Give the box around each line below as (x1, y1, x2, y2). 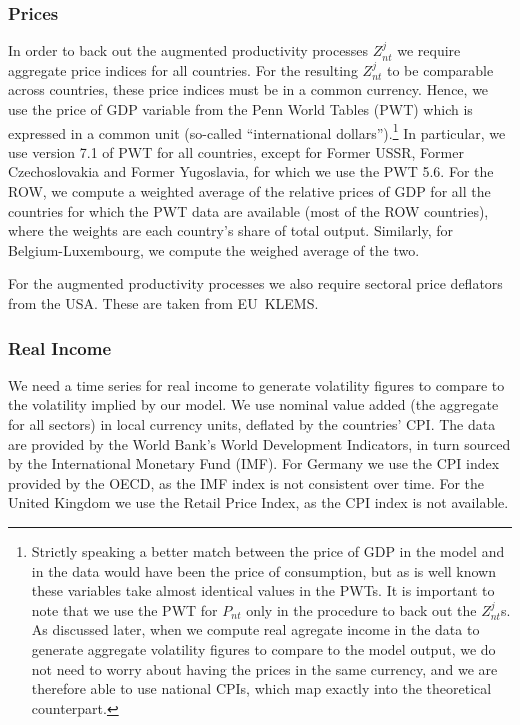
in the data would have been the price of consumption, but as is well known (31, 560, 497, 581)
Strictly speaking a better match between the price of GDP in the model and (31, 540, 505, 561)
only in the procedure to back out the (246, 599, 477, 620)
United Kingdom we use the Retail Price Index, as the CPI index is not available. (8, 492, 509, 513)
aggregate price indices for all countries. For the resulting (8, 59, 358, 80)
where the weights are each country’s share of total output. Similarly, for (8, 220, 453, 241)
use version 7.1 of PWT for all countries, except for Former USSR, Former (8, 141, 464, 162)
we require (397, 40, 461, 61)
